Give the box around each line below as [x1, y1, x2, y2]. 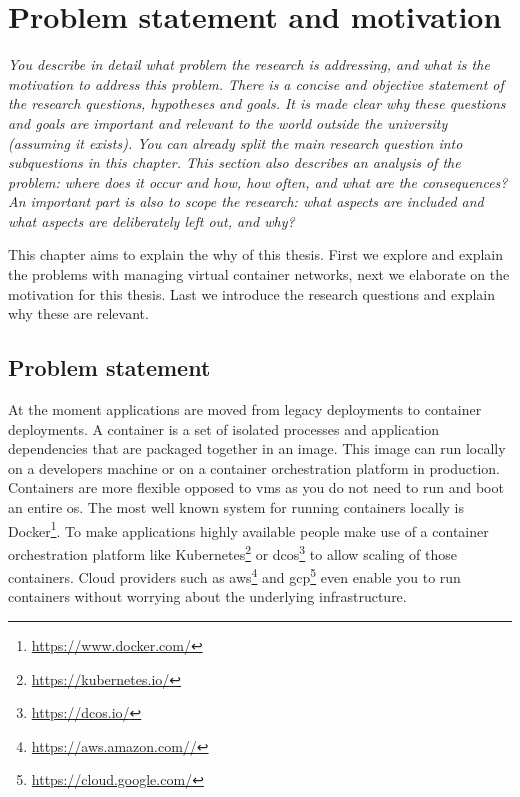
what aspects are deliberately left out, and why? [8, 210, 295, 231]
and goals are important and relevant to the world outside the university [8, 112, 448, 133]
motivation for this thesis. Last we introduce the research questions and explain [8, 283, 495, 304]
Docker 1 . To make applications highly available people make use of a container [8, 517, 489, 541]
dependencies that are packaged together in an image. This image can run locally [8, 438, 506, 459]
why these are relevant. [8, 303, 149, 324]
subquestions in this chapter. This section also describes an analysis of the [8, 152, 461, 173]
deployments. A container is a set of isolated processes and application [8, 418, 440, 439]
